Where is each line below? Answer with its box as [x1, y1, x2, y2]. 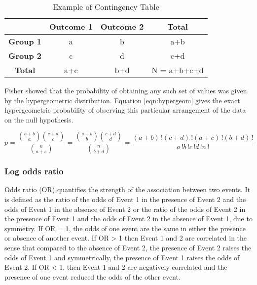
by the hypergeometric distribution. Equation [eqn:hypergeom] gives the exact [4, 95, 240, 105]
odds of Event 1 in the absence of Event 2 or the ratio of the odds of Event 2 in [4, 204, 246, 214]
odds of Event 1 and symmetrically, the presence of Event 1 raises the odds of [4, 252, 240, 262]
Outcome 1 [49, 21, 93, 32]
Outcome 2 [100, 21, 144, 32]
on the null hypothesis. [4, 114, 73, 124]
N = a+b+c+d [151, 64, 204, 76]
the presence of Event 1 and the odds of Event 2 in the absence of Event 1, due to [4, 213, 253, 224]
